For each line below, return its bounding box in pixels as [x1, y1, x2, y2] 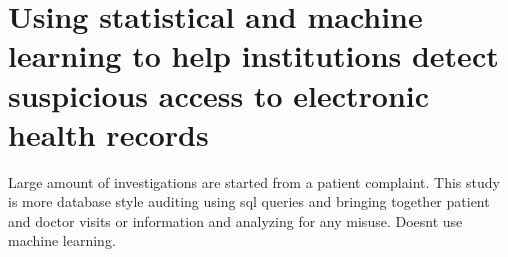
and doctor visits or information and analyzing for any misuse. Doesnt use [8, 210, 463, 231]
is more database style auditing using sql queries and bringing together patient [8, 191, 490, 212]
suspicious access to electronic [8, 74, 430, 115]
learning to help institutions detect [8, 35, 499, 76]
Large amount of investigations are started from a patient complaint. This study [8, 171, 500, 192]
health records [8, 113, 209, 154]
